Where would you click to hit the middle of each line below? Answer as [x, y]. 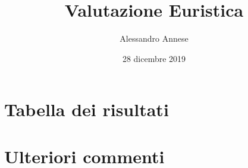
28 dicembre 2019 [154, 58]
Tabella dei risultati [87, 109]
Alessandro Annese [154, 38]
